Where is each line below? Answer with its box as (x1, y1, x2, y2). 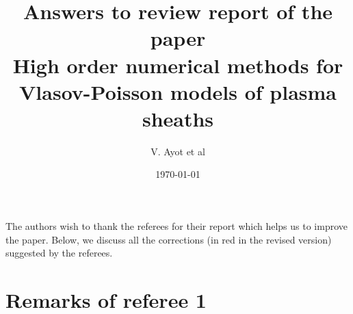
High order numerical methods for (12, 51, 343, 79)
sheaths (142, 104, 214, 132)
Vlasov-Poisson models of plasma (19, 77, 337, 105)
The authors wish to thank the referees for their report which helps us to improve (5, 219, 348, 233)
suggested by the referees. (5, 246, 113, 260)
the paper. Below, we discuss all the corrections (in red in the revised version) (5, 232, 332, 246)
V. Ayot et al (151, 144, 205, 158)
